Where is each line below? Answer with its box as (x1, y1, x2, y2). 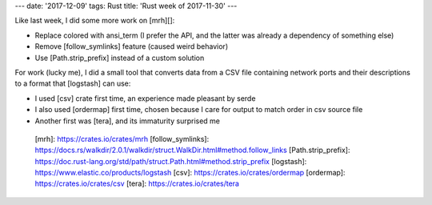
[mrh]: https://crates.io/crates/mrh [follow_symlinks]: (34, 134, 210, 143)
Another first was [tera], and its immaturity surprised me (34, 116, 220, 126)
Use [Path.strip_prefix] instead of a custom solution (34, 53, 205, 62)
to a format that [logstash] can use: (14, 78, 131, 88)
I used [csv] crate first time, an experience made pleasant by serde (34, 93, 256, 103)
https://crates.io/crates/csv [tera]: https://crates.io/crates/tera (34, 179, 240, 188)
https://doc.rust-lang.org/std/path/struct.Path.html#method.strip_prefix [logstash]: (34, 156, 307, 166)
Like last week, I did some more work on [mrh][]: (14, 16, 175, 26)
